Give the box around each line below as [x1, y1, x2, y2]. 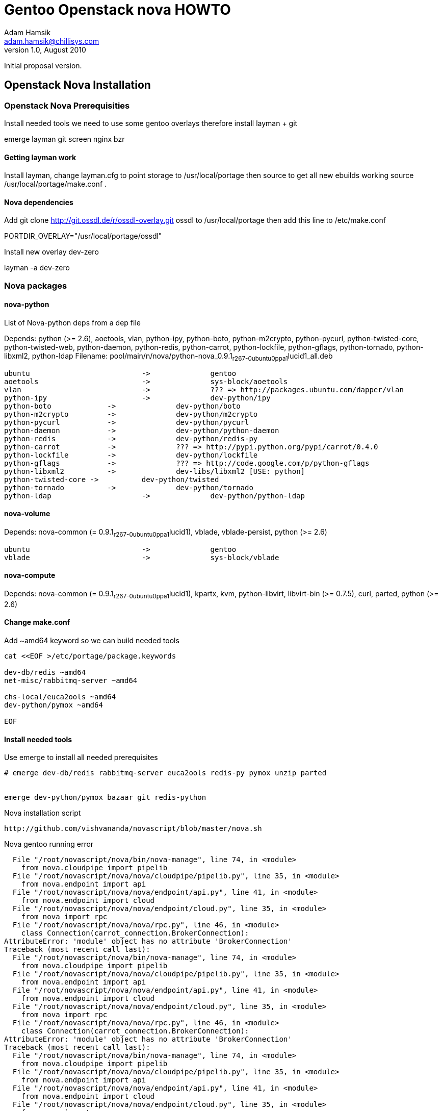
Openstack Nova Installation [4, 79, 151, 92]
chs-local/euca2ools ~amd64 [4, 693, 116, 701]
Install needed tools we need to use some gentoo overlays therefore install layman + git [4, 118, 298, 128]
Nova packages [4, 280, 67, 291]
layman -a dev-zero [4, 263, 70, 272]
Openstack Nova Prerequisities [4, 100, 130, 111]
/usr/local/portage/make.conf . [4, 180, 107, 189]
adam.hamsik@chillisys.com [4, 36, 99, 45]
